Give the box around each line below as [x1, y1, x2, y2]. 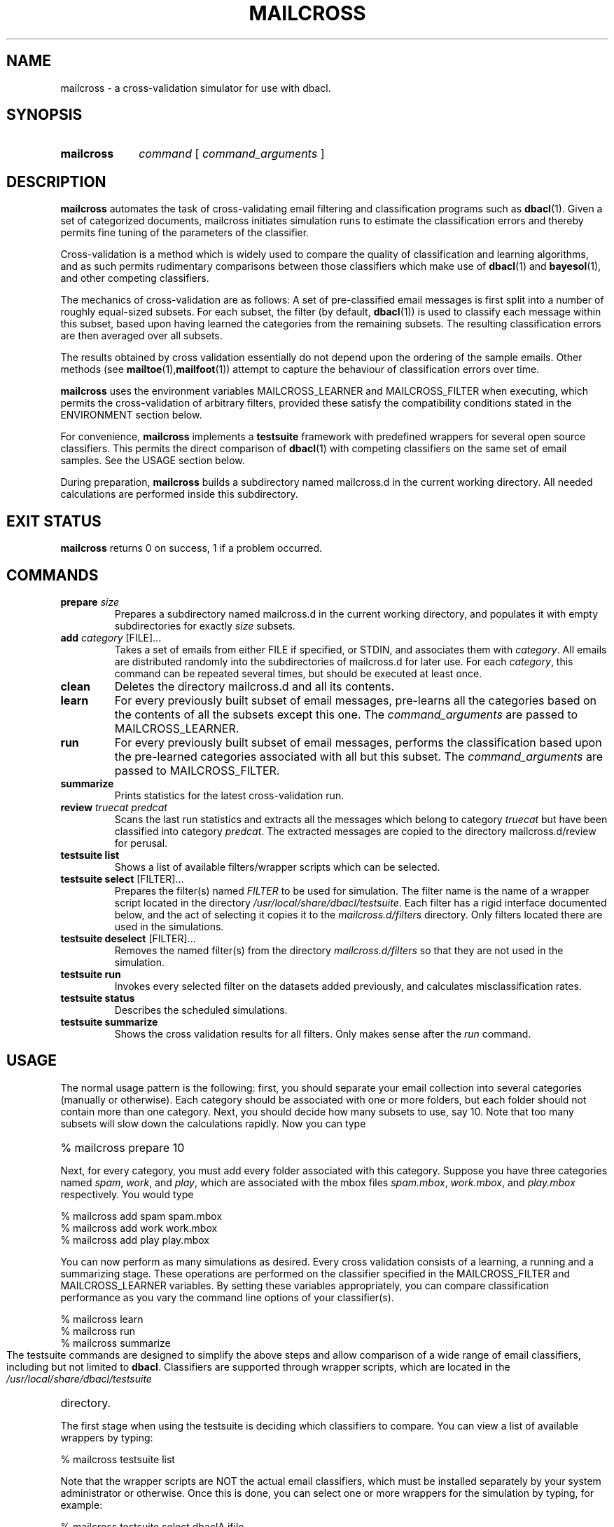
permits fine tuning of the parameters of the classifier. [60, 226, 309, 239]
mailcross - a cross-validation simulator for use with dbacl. [60, 81, 331, 94]
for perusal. [114, 836, 168, 849]
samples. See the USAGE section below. [60, 454, 245, 467]
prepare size [60, 595, 120, 608]
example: [60, 1498, 103, 1511]
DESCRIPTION [6, 172, 106, 191]
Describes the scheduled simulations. [114, 1003, 288, 1016]
